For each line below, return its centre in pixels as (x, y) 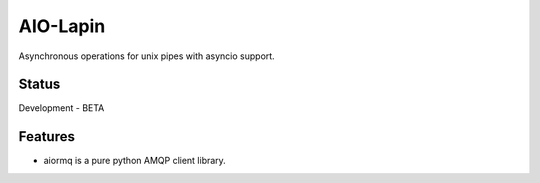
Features (46, 136)
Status (39, 84)
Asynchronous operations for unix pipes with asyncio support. (146, 56)
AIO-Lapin (62, 26)
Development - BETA (61, 108)
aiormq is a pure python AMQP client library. (135, 161)
